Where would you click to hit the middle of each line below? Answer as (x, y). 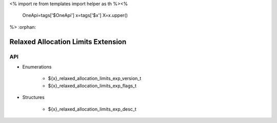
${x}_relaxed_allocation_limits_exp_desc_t (92, 109)
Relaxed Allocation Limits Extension (68, 42)
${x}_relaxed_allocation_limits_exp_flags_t (92, 86)
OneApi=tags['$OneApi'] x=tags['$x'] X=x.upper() (75, 15)
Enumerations (37, 67)
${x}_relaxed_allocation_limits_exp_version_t (95, 78)
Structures (33, 97)
